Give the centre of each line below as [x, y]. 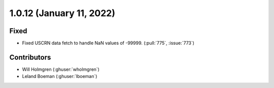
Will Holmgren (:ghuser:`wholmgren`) [61, 69]
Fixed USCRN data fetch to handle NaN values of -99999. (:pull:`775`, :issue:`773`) [108, 43]
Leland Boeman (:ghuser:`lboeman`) [60, 76]
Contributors [30, 57]
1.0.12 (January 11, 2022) [62, 13]
